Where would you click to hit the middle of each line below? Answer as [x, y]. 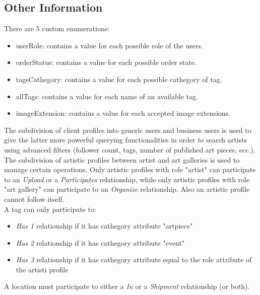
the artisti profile [42, 269]
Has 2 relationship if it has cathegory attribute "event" [100, 242]
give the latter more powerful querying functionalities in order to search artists [126, 140]
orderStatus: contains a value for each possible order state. [106, 62]
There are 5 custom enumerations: [57, 28]
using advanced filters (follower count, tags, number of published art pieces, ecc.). [130, 149]
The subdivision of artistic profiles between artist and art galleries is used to [122, 159]
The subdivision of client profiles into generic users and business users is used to [128, 130]
